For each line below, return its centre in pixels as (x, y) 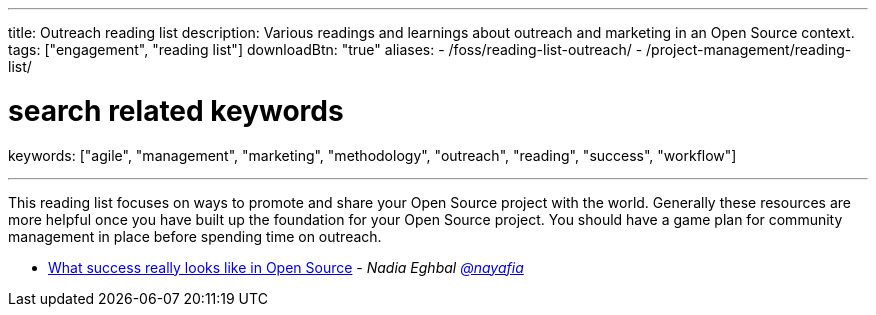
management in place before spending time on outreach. (195, 236)
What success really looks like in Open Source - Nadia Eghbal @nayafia (286, 267)
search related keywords (176, 110)
